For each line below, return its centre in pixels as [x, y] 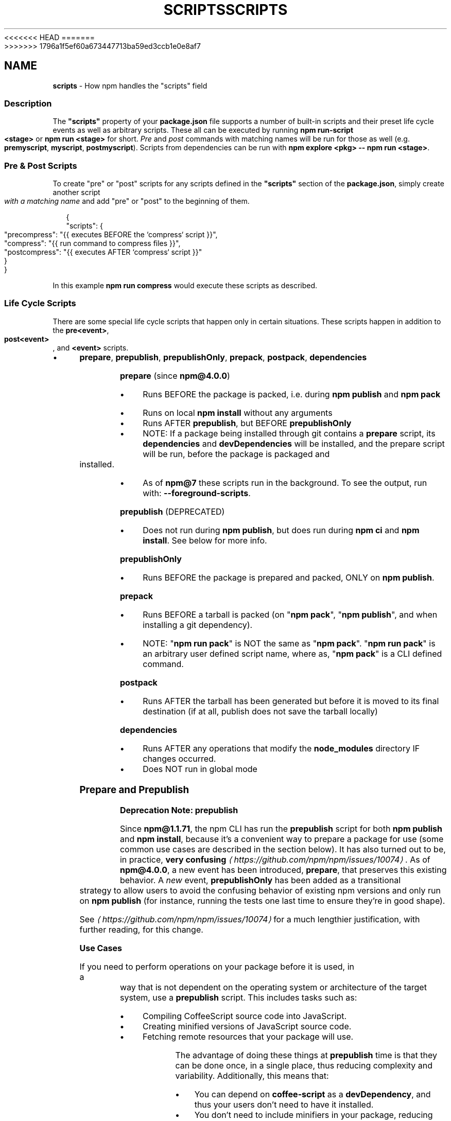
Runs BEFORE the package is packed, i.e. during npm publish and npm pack [292, 394]
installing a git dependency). [198, 625]
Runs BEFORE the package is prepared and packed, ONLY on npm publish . [289, 577]
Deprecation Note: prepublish [179, 810]
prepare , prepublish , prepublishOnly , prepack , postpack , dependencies [223, 357]
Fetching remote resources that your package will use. [248, 1037]
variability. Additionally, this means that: [252, 1076]
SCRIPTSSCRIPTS [225, 10]
